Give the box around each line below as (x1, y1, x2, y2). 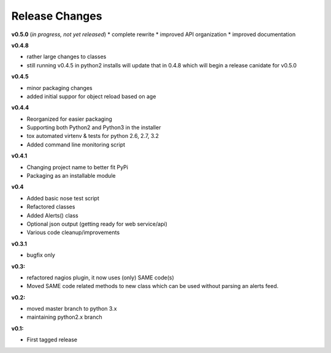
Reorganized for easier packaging (26, 115, 113, 123)
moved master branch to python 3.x (26, 305, 117, 313)
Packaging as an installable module (26, 172, 116, 180)
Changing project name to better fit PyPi (26, 163, 129, 171)
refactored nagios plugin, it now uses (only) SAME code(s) (26, 273, 175, 281)
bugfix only (26, 251, 55, 259)
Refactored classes (26, 203, 75, 211)
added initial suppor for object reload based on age (26, 93, 156, 100)
